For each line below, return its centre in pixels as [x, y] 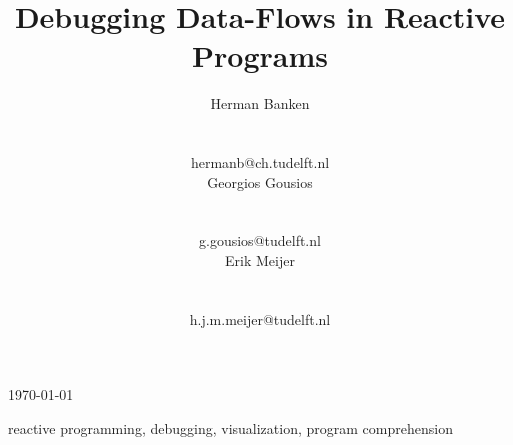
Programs [260, 55]
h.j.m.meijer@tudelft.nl [260, 318]
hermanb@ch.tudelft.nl [260, 162]
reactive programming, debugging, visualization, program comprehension [230, 428]
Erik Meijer [260, 260]
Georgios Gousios [260, 181]
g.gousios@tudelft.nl [260, 240]
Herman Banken [260, 103]
